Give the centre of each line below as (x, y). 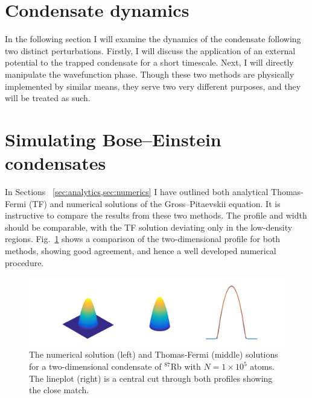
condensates (56, 163)
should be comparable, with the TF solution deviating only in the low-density (149, 227)
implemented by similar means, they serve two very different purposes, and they (153, 86)
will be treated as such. (48, 98)
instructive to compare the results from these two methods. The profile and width (156, 215)
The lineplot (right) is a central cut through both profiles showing (151, 378)
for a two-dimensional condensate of (95, 366)
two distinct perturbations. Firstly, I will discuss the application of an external (150, 50)
